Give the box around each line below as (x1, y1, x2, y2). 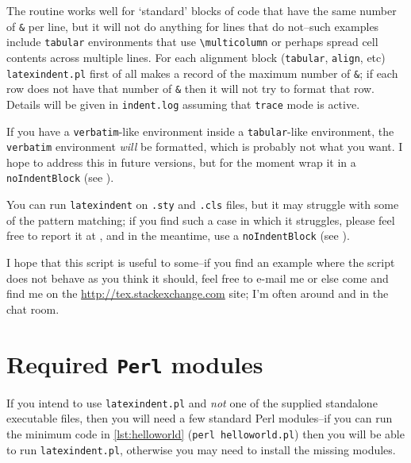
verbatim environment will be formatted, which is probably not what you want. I (6, 138, 403, 155)
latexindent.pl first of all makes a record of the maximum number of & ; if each (6, 64, 398, 81)
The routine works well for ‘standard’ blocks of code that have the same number (6, 2, 397, 18)
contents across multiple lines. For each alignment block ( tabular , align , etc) (6, 48, 386, 65)
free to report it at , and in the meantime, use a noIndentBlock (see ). (6, 227, 350, 244)
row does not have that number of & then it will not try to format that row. (6, 80, 375, 97)
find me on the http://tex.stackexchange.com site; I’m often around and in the (6, 285, 389, 302)
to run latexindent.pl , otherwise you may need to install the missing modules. (6, 441, 396, 457)
